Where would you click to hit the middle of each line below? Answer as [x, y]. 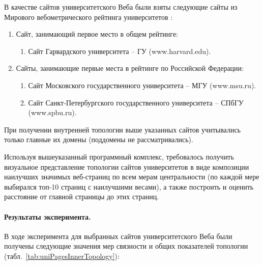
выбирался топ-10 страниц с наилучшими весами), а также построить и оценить [129, 186]
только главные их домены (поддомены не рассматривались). [99, 139]
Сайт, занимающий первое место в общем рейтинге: [97, 34]
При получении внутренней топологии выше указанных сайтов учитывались [122, 129]
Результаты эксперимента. [48, 216]
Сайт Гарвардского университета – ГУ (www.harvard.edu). [120, 51]
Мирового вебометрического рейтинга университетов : [89, 17]
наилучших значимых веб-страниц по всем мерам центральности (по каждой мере [132, 177]
